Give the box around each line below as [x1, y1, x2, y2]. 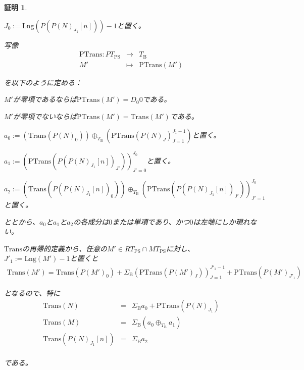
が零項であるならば [13, 94, 77, 104]
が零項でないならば [13, 111, 77, 121]
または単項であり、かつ [112, 216, 190, 227]
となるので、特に [4, 287, 61, 298]
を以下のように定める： [4, 77, 82, 87]
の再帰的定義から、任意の [22, 243, 107, 253]
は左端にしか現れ [193, 216, 250, 227]
